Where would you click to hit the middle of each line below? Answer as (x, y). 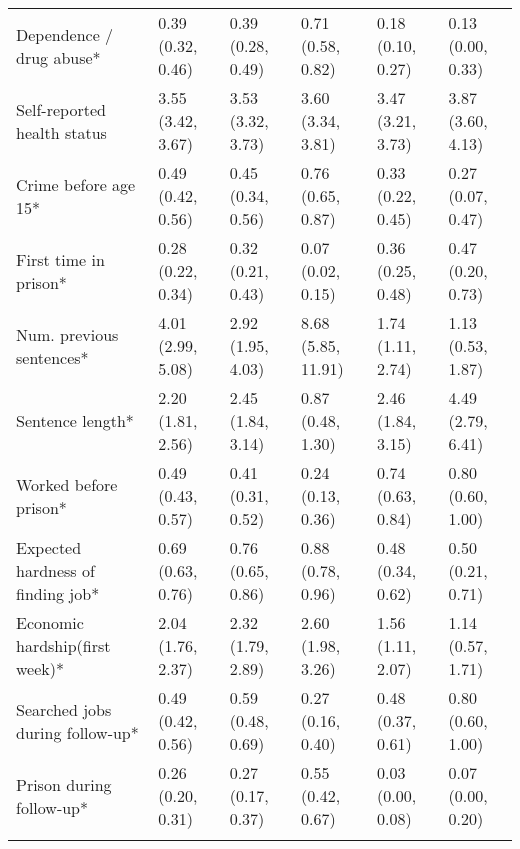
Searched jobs (64, 709)
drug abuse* (58, 57)
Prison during (64, 784)
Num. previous (67, 334)
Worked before (67, 484)
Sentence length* (75, 420)
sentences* (52, 357)
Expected (49, 547)
